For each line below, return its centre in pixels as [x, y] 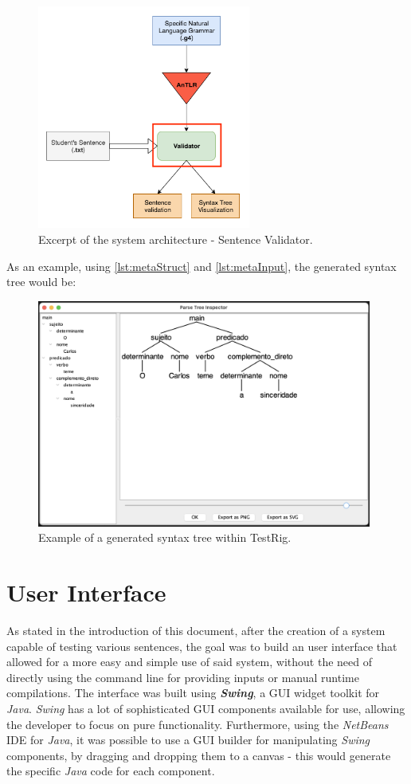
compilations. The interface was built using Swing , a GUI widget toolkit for [193, 693]
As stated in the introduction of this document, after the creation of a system [196, 631]
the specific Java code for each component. [111, 771]
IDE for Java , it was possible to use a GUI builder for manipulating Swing [188, 740]
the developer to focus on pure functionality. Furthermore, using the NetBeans [198, 724]
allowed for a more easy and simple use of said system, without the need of [189, 662]
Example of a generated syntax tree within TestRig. [165, 537]
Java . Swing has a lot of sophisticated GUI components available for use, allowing [206, 709]
